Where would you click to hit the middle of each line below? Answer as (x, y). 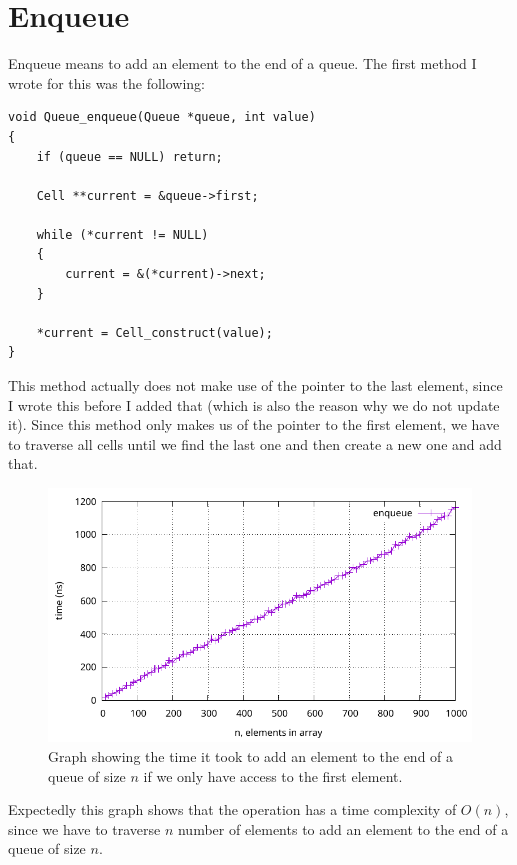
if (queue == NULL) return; (129, 156)
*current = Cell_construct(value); (154, 332)
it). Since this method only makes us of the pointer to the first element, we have (254, 424)
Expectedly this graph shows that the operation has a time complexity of (232, 809)
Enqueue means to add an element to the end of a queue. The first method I (242, 63)
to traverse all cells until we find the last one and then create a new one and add (255, 443)
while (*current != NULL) (122, 234)
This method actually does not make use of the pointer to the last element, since (255, 385)
